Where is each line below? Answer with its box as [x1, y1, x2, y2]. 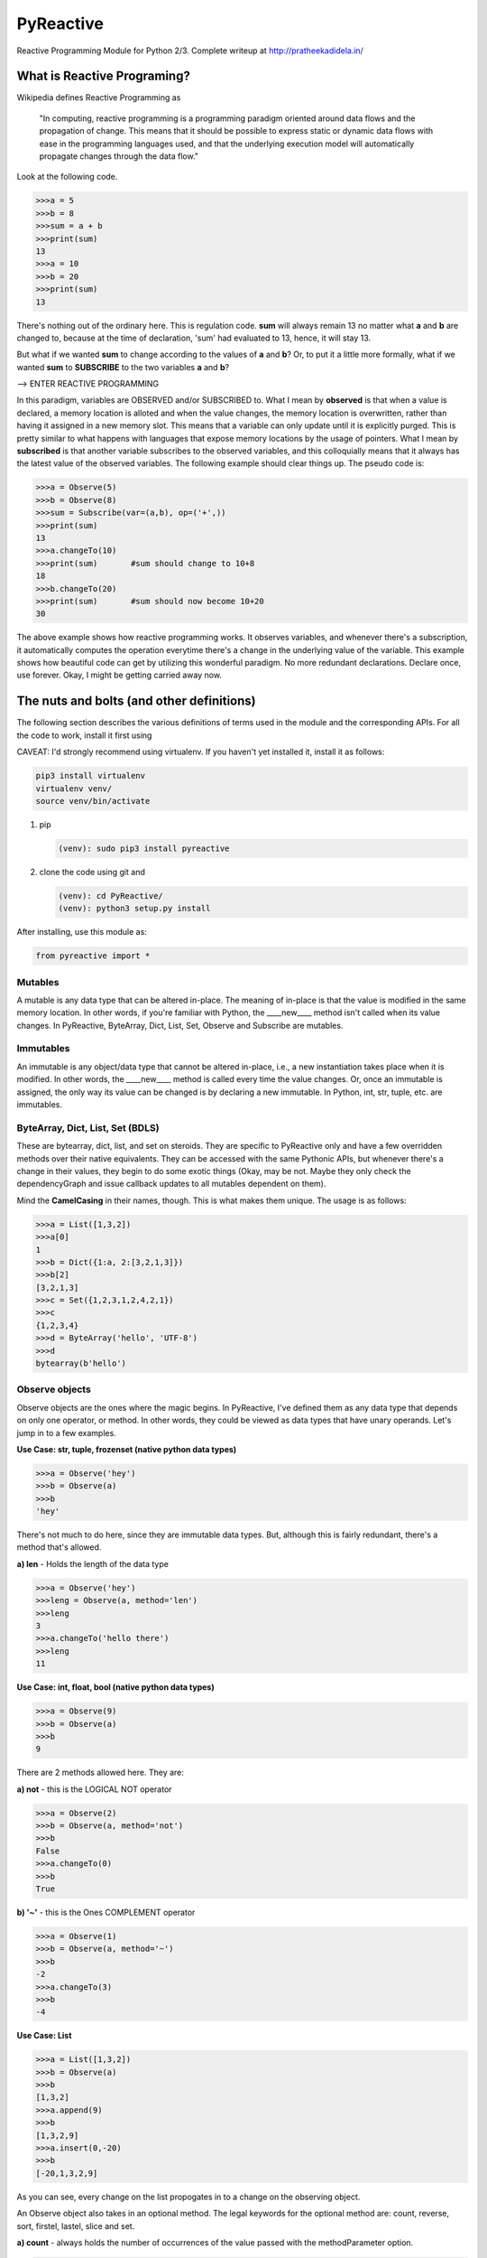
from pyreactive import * [35, 951, 151, 961]
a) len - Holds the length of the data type [16, 1558, 169, 1569]
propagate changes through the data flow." [39, 151, 198, 162]
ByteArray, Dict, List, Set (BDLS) [16, 1121, 160, 1134]
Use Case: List [16, 2030, 72, 2041]
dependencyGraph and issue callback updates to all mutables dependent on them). [16, 1179, 326, 1190]
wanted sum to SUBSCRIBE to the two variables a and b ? [16, 361, 230, 372]
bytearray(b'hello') [35, 1358, 126, 1368]
